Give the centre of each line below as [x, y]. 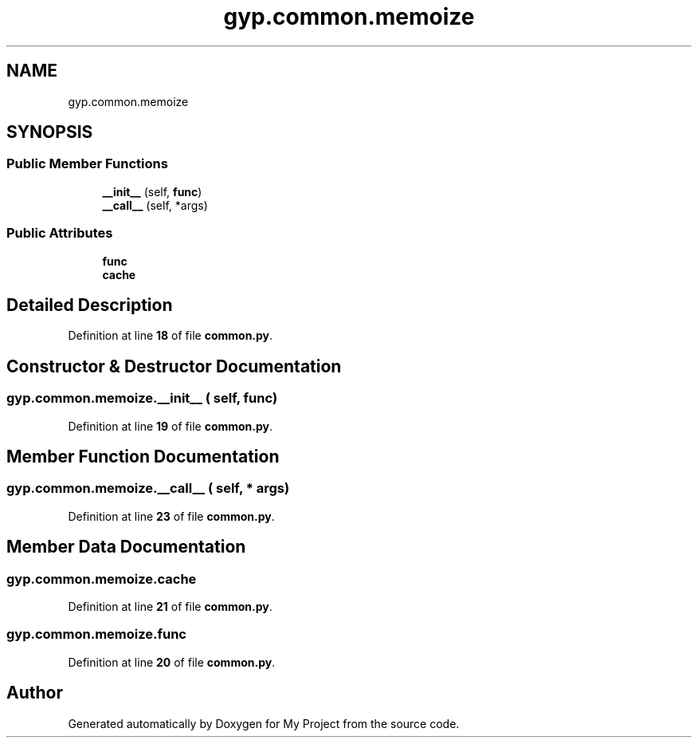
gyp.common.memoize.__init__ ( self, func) [142, 398]
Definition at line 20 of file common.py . [172, 662]
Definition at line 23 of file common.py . [171, 516]
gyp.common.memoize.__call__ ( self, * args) [148, 488]
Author [35, 693]
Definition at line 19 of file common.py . [171, 426]
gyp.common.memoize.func [96, 634]
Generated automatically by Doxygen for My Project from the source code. [264, 723]
